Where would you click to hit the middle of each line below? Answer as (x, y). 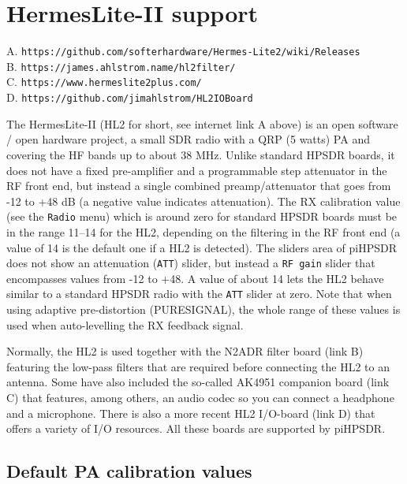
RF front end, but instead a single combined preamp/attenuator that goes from (199, 186)
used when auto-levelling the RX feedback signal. (125, 324)
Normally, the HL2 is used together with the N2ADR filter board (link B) (185, 351)
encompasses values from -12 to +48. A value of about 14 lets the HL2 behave (195, 278)
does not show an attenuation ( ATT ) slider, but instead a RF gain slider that (191, 263)
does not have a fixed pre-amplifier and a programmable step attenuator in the (197, 170)
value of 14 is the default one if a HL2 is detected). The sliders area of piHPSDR (202, 247)
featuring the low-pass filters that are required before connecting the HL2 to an (198, 366)
